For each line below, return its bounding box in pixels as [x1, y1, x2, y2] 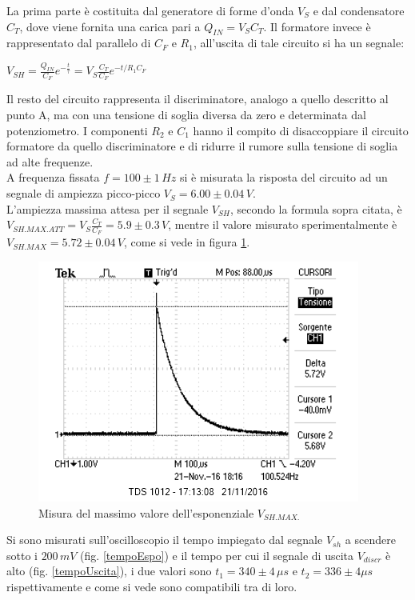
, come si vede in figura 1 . [123, 234, 250, 250]
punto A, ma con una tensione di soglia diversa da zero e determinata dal [6, 106, 366, 123]
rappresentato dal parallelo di [6, 34, 151, 51]
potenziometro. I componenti [6, 122, 148, 138]
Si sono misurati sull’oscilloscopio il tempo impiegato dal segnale [6, 531, 323, 548]
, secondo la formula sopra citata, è [229, 200, 402, 217]
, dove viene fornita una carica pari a [19, 18, 201, 34]
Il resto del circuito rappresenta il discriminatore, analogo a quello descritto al [6, 90, 389, 107]
